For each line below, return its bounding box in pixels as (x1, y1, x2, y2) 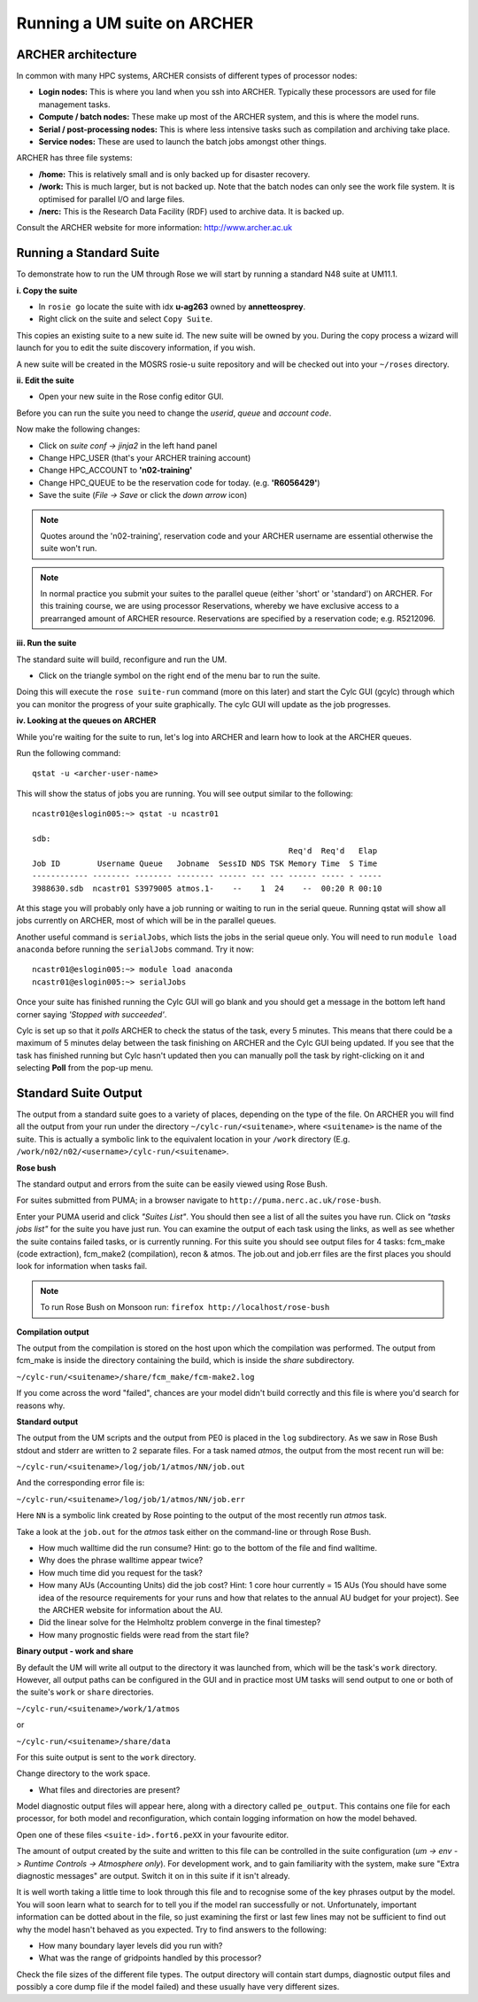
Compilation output (16, 1326, 89, 1337)
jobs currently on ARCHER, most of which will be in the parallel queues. (16, 915, 277, 926)
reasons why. (16, 1400, 66, 1411)
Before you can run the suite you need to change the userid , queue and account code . (16, 408, 332, 418)
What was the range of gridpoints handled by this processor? (38, 1952, 262, 1963)
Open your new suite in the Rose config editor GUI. (38, 391, 225, 402)
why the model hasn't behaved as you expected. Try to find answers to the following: (16, 1924, 327, 1935)
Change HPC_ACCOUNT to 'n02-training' (38, 465, 193, 476)
